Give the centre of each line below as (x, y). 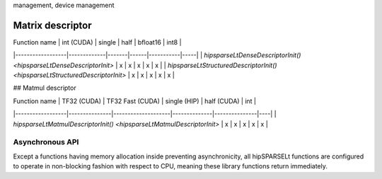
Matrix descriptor (52, 25)
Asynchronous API (46, 142)
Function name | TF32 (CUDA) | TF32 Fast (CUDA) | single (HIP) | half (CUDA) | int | (135, 101)
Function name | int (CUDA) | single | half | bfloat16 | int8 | (97, 42)
